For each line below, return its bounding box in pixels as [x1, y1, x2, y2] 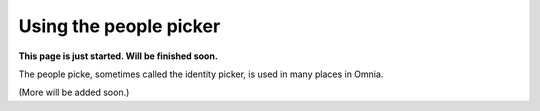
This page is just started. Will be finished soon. [18, 50, 219, 62]
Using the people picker [18, 15, 221, 37]
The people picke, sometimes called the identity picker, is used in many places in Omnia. [18, 68, 384, 80]
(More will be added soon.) [18, 86, 130, 99]
